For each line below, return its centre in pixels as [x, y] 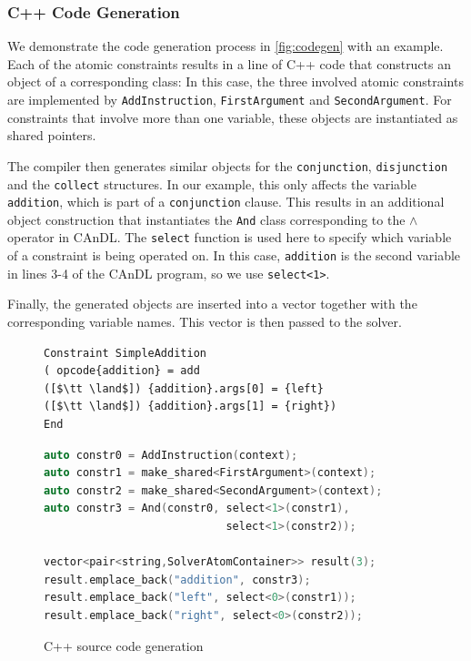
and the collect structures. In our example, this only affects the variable [212, 183]
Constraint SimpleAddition [125, 353]
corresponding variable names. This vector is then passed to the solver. [205, 322]
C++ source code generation [124, 645]
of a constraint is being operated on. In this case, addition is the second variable [234, 255]
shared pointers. [52, 135]
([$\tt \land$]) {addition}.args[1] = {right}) [190, 407]
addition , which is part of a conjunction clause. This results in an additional [226, 202]
